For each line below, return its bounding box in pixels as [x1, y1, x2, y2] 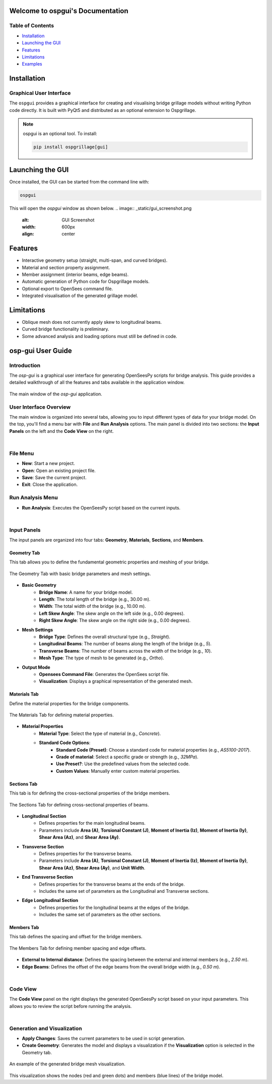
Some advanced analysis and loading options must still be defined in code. [22, 333, 177, 339]
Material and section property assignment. [22, 264, 110, 270]
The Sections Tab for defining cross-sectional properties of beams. [9, 802, 149, 808]
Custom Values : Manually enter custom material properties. [56, 768, 181, 774]
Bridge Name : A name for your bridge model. [39, 589, 133, 595]
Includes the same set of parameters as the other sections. [39, 911, 161, 918]
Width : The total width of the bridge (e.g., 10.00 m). [39, 603, 146, 609]
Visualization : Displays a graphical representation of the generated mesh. [39, 678, 193, 684]
